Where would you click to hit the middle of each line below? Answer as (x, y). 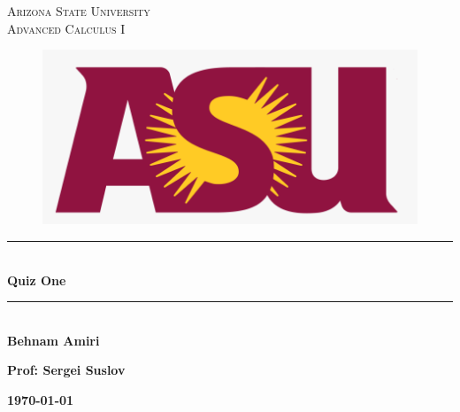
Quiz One (37, 280)
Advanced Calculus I (66, 28)
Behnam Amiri (54, 340)
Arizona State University (79, 11)
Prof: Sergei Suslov (66, 370)
